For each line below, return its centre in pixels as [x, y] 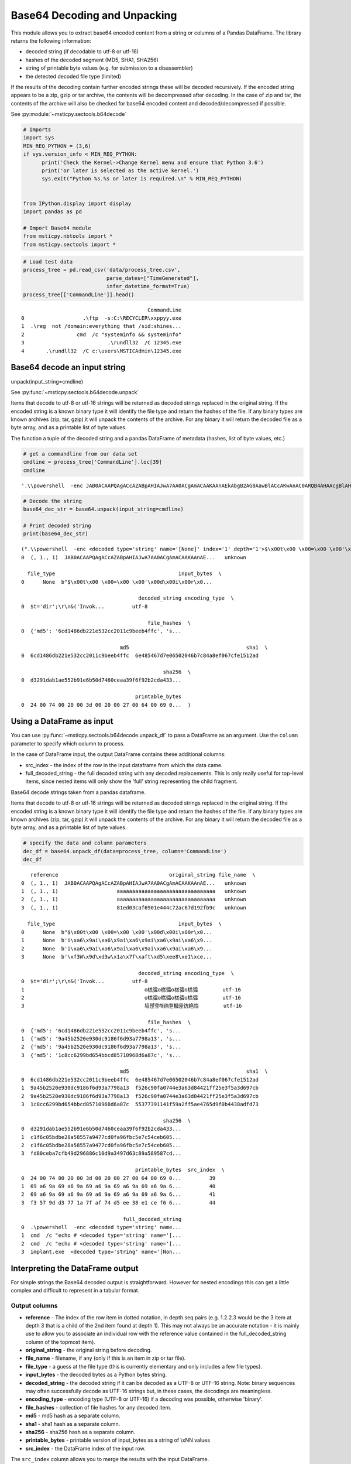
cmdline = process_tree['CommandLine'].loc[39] [92, 462]
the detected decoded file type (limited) [73, 76]
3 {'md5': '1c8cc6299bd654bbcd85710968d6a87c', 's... [101, 1055]
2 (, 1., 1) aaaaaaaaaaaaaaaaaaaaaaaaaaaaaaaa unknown [134, 899]
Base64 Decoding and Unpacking [94, 15]
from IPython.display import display [77, 203]
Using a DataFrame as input [62, 721]
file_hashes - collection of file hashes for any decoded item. [99, 1407]
